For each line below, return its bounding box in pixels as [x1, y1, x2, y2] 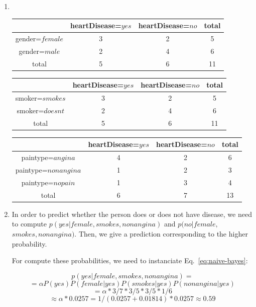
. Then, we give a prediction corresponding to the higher [74, 228, 248, 239]
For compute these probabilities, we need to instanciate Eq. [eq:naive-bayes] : [12, 255, 248, 266]
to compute [12, 218, 47, 229]
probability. [12, 238, 47, 249]
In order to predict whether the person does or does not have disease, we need [12, 208, 252, 219]
